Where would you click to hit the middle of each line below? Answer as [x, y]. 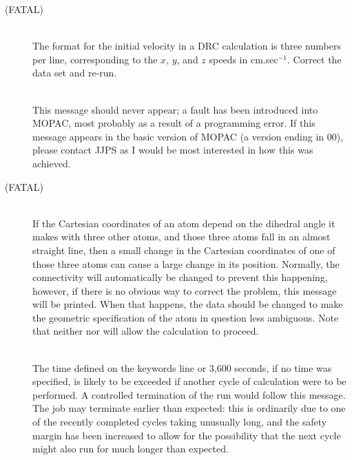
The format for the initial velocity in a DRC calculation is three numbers [187, 46]
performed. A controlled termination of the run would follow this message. [189, 394]
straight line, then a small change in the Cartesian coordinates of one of [184, 250]
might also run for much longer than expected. [131, 449]
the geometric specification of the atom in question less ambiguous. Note [186, 317]
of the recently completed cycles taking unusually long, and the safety [180, 422]
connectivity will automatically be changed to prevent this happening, [180, 277]
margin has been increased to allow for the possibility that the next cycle [187, 435]
